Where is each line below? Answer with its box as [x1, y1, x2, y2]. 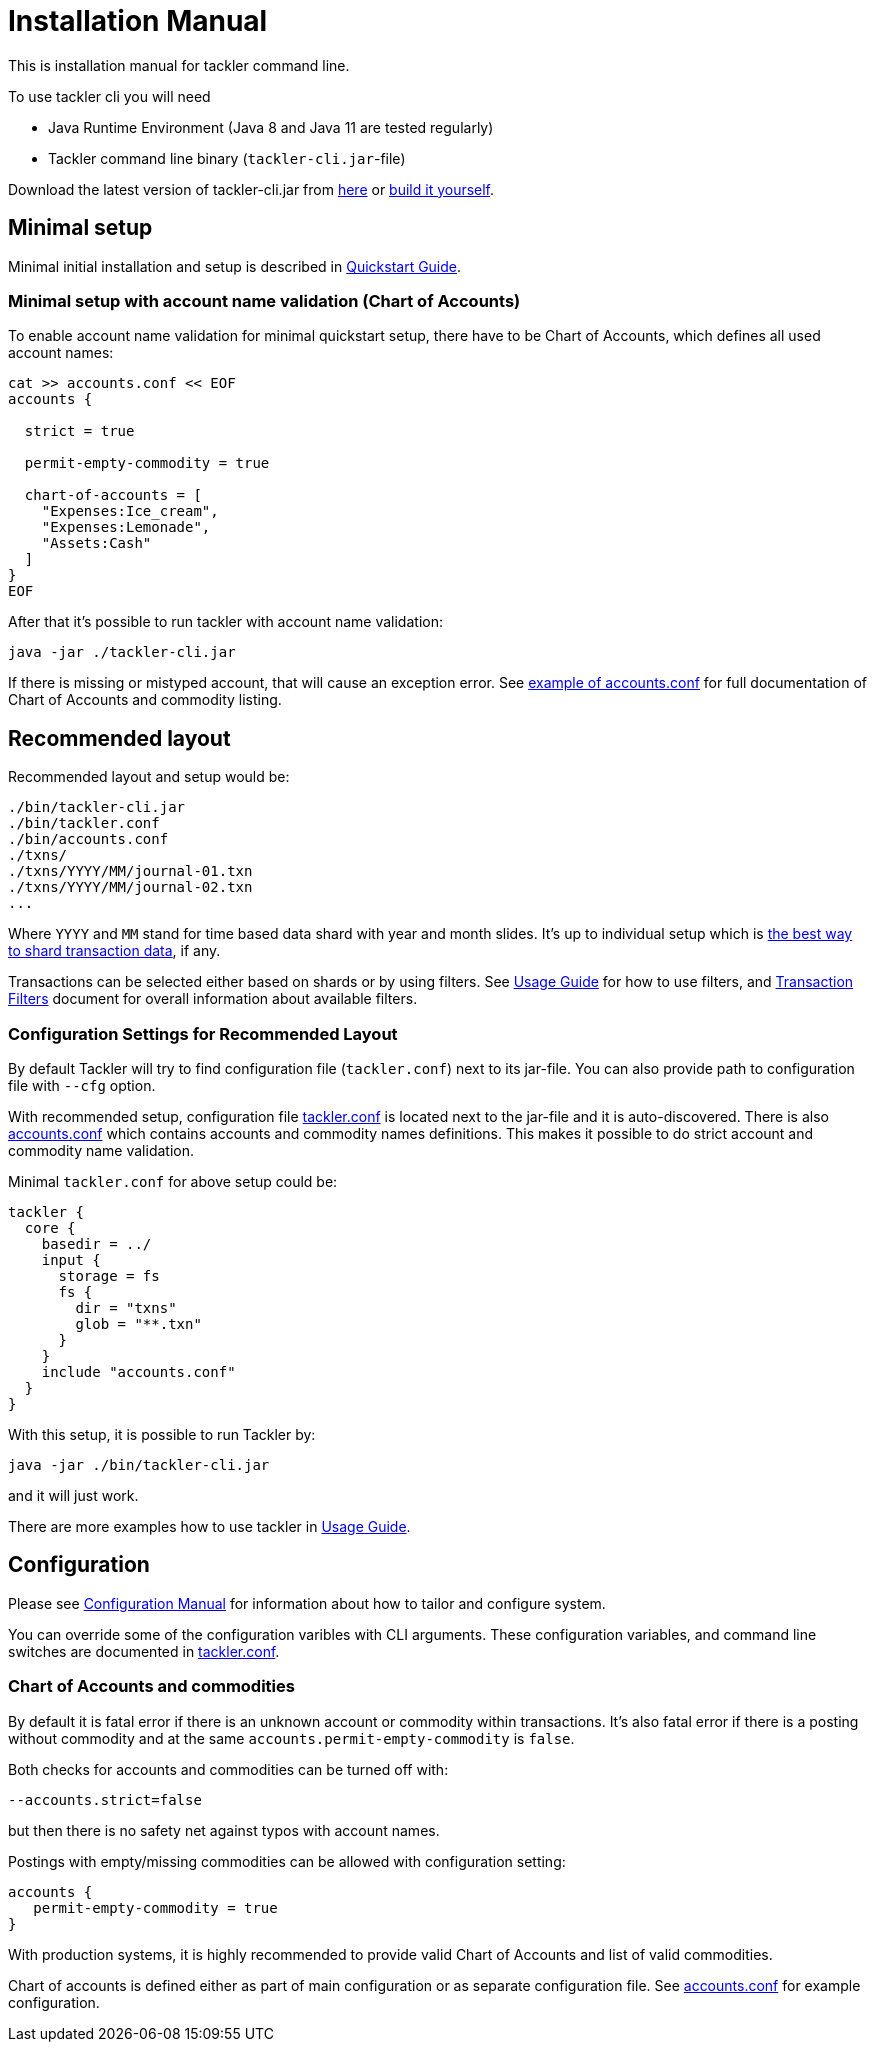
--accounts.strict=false [8, 1791, 202, 1808]
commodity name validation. [8, 1141, 194, 1159]
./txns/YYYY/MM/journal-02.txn [8, 879, 253, 896]
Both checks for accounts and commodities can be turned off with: [8, 1760, 449, 1778]
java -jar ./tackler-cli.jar [8, 644, 236, 661]
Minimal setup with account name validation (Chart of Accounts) [8, 290, 521, 311]
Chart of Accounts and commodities [8, 1676, 295, 1697]
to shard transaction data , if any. [8, 942, 221, 960]
